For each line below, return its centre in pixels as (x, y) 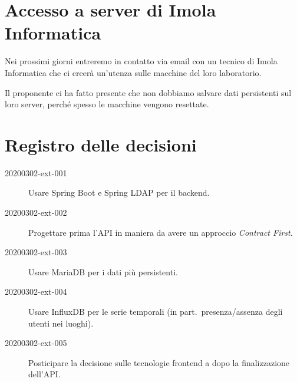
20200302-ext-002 (36, 212)
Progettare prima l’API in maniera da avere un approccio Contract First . (161, 232)
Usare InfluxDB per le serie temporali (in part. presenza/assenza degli (156, 311)
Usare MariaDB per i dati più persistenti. (103, 271)
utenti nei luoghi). (61, 323)
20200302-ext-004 (36, 292)
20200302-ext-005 (36, 343)
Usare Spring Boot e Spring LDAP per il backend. (119, 192)
